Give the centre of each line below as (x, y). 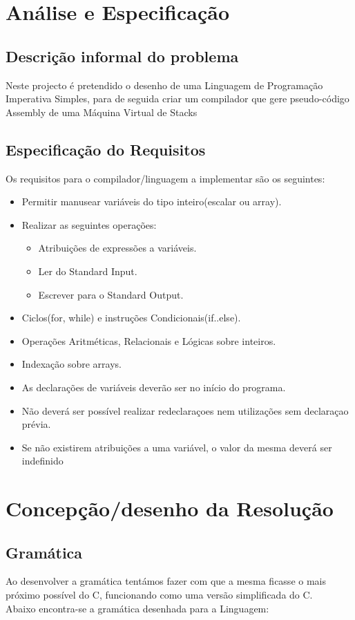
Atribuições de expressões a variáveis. (117, 248)
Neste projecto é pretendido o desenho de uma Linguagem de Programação (164, 85)
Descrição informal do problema (122, 56)
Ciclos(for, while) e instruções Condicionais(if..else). (131, 318)
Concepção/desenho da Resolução (170, 508)
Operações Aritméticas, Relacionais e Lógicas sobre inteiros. (149, 340)
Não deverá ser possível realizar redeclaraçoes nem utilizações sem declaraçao (185, 410)
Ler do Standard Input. (88, 271)
